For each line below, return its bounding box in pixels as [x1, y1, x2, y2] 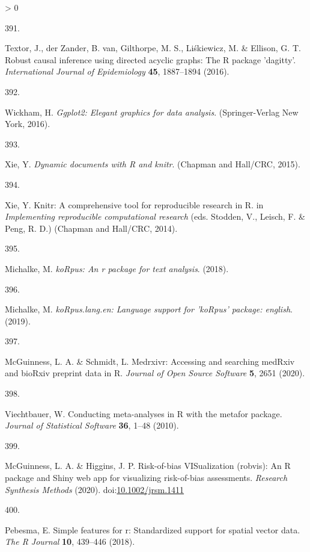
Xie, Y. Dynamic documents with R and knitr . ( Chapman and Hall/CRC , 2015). [5, 158, 300, 170]
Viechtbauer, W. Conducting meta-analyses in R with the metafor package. [5, 407, 282, 420]
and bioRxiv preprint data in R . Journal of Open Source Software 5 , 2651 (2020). [5, 367, 305, 379]
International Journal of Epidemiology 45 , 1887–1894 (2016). [5, 65, 229, 78]
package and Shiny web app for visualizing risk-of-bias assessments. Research [5, 471, 288, 484]
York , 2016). [5, 117, 50, 130]
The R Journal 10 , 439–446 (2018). [5, 535, 135, 548]
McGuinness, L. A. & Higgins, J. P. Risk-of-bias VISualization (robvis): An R [5, 459, 291, 472]
